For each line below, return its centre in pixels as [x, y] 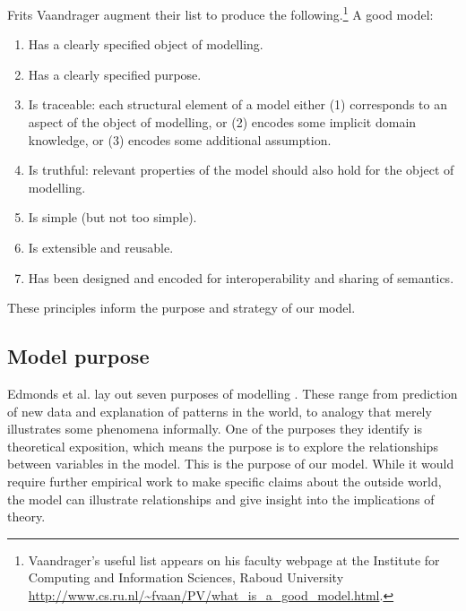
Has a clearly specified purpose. [115, 74]
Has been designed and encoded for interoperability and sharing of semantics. [241, 277]
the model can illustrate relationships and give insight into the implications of [221, 499]
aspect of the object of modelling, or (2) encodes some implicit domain [222, 122]
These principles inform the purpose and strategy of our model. [181, 308]
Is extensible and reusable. [101, 247]
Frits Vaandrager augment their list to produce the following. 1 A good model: [220, 13]
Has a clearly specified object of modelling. [146, 44]
